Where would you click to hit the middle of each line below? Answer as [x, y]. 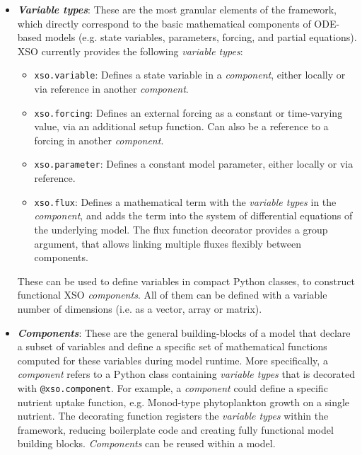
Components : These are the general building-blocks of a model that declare [184, 332]
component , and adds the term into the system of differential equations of [193, 215]
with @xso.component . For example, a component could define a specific [173, 387]
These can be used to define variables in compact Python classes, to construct [186, 281]
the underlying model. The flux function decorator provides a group [181, 229]
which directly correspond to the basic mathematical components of [164, 23]
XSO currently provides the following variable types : [130, 51]
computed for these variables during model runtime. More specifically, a [173, 360]
